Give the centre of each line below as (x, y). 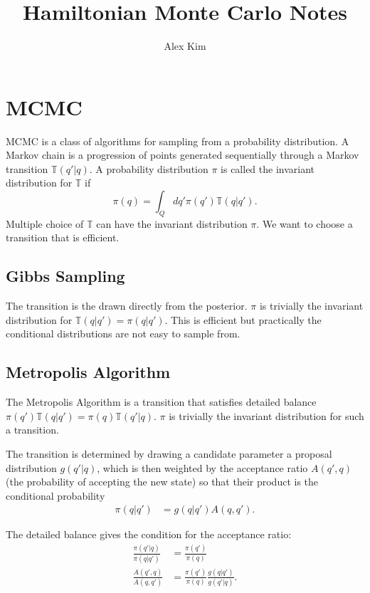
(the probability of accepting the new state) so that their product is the (162, 482)
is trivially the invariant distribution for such (266, 415)
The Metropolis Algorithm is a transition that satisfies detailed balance (161, 402)
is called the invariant (268, 168)
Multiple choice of (45, 223)
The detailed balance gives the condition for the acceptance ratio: (149, 534)
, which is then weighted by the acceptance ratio (202, 467)
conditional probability (55, 495)
